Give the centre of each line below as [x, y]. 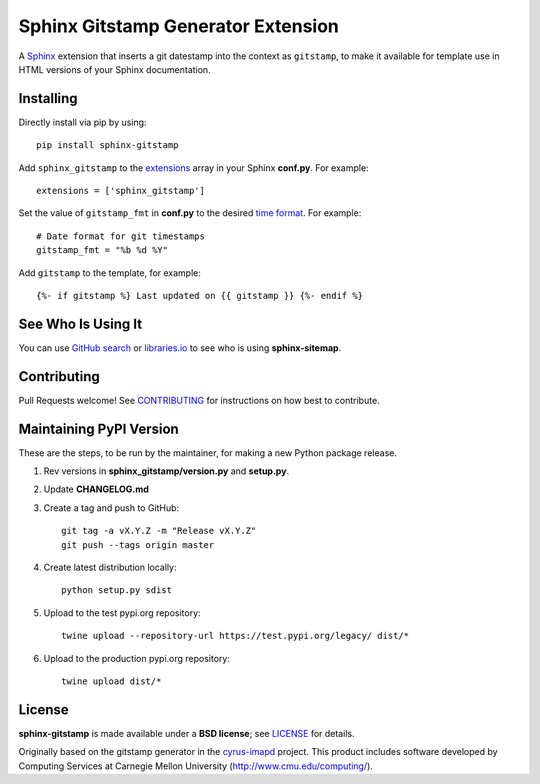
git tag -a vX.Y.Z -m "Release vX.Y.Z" [159, 531]
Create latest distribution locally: [110, 567]
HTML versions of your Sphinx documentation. [114, 69]
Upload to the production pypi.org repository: [136, 658]
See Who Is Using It [80, 323]
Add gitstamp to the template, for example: [110, 272]
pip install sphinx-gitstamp [107, 145]
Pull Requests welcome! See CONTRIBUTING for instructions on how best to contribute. [199, 400]
